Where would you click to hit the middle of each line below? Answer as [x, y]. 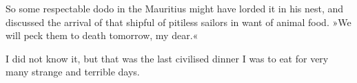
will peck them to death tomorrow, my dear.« [102, 35]
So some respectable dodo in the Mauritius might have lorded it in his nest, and [175, 8]
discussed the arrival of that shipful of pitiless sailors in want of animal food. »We [178, 22]
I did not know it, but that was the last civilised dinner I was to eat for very [167, 58]
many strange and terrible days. [73, 72]
